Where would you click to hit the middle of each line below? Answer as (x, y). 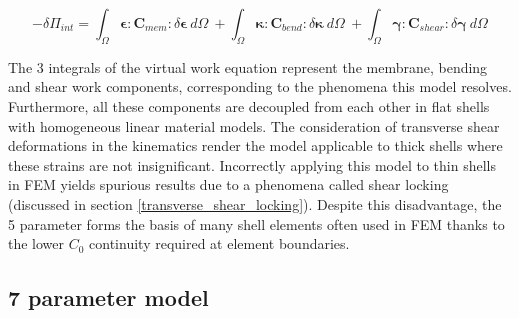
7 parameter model (108, 297)
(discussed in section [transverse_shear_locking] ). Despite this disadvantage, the (255, 203)
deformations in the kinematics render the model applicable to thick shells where (255, 145)
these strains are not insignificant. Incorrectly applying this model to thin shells (252, 164)
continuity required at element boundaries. (219, 243)
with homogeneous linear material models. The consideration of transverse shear (254, 125)
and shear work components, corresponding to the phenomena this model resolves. (260, 86)
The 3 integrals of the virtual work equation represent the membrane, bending (248, 66)
